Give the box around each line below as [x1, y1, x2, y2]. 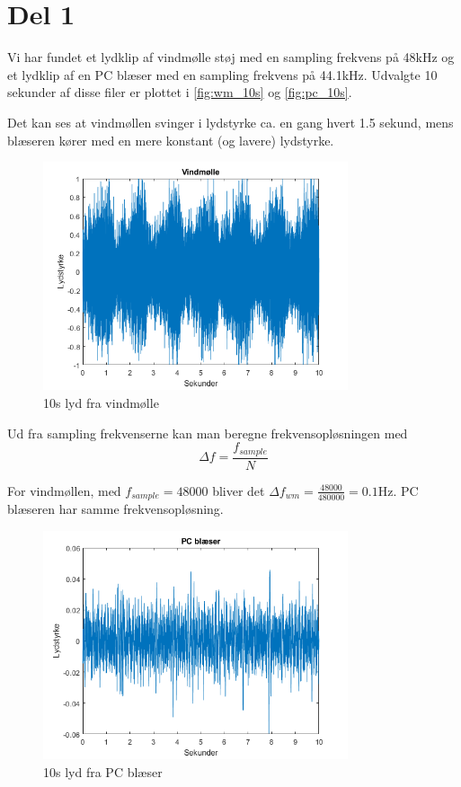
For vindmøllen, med [7, 481, 121, 500]
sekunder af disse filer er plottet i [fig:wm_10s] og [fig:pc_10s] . [7, 83, 352, 102]
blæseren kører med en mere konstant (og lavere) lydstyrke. [7, 130, 334, 149]
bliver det [212, 481, 265, 500]
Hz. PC [377, 481, 419, 500]
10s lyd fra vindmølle [43, 393, 159, 412]
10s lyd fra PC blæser [43, 762, 163, 781]
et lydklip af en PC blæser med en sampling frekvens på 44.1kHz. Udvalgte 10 [7, 65, 438, 84]
